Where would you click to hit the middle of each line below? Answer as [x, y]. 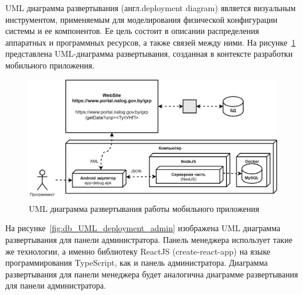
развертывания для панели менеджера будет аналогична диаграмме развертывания [152, 274]
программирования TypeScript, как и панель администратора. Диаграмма [137, 263]
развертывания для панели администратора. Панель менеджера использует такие [149, 239]
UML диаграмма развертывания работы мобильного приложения [144, 208]
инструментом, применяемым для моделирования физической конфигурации [142, 19]
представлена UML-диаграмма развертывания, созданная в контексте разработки [149, 54]
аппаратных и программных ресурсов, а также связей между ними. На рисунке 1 [151, 42]
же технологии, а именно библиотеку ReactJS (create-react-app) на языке [138, 251]
